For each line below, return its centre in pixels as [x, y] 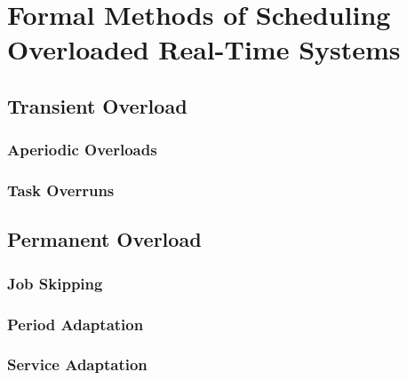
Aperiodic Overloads [82, 150]
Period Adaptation [76, 324]
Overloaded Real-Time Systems [204, 49]
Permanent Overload [104, 239]
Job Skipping [55, 283]
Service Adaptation [77, 364]
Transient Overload [97, 105]
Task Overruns [61, 190]
